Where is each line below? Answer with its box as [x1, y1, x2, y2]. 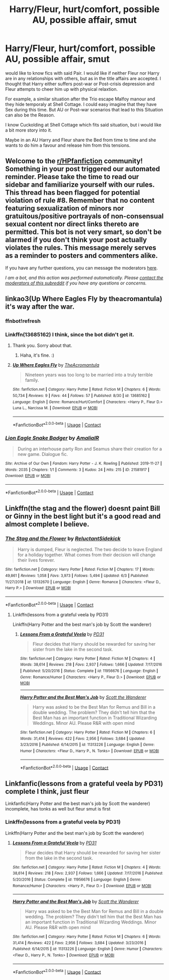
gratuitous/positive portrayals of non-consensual [5, 212, 164, 220]
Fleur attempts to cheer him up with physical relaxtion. [5, 86, 118, 92]
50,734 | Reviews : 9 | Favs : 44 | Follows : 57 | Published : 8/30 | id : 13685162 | [12, 393, 150, 398]
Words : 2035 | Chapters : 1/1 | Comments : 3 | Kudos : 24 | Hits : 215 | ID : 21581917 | [5, 467, 150, 472]
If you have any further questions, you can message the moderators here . [5, 265, 158, 271]
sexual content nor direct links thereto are [5, 220, 139, 228]
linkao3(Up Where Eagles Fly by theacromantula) [5, 295, 162, 303]
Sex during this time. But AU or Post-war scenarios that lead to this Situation [5, 106, 163, 112]
